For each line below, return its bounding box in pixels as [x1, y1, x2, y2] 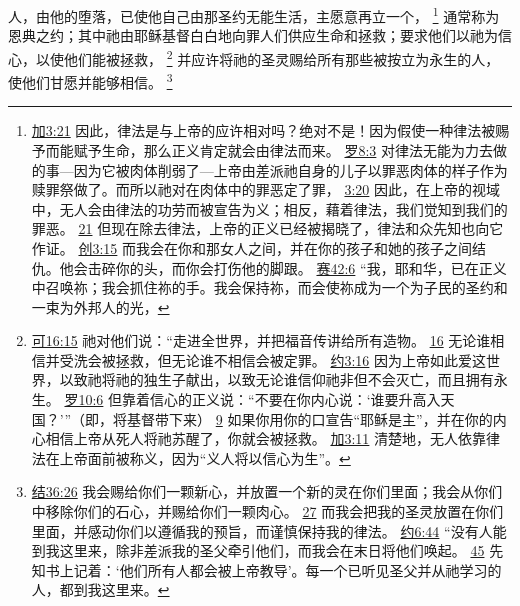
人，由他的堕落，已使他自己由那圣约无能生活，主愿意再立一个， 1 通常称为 [8, 3, 500, 26]
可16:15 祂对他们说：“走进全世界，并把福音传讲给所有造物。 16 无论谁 [31, 330, 491, 351]
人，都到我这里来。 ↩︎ [31, 579, 170, 600]
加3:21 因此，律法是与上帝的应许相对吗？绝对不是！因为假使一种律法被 [31, 120, 496, 141]
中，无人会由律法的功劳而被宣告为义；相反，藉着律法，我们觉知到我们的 [31, 198, 508, 219]
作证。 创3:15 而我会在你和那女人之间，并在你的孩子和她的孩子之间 [31, 237, 473, 258]
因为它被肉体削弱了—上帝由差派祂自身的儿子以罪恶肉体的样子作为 [73, 159, 508, 180]
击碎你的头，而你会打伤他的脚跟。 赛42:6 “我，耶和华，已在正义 [87, 257, 507, 278]
